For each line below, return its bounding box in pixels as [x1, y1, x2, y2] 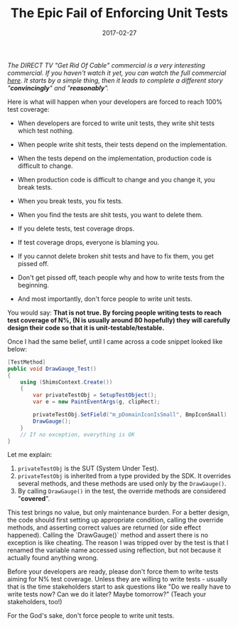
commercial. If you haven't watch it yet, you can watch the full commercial [7, 68, 227, 77]
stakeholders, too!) [7, 598, 63, 606]
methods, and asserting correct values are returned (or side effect [7, 523, 201, 532]
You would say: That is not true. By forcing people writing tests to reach [7, 308, 222, 317]
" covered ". [17, 495, 50, 503]
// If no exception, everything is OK [20, 431, 135, 438]
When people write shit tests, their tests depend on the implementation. [17, 140, 227, 149]
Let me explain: [7, 451, 52, 459]
